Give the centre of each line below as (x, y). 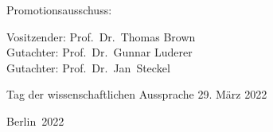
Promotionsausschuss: (59, 10)
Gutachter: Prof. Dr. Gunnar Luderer (99, 52)
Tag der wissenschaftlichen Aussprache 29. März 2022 (137, 94)
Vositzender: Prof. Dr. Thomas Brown (101, 36)
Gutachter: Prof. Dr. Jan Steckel (88, 67)
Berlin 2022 (35, 120)
